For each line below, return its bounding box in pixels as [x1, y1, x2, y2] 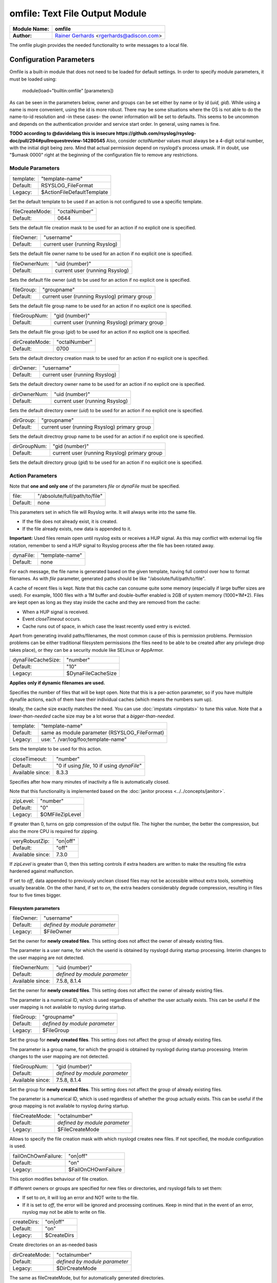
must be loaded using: [9, 76, 57, 82]
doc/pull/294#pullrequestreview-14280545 [9, 138, 105, 144]
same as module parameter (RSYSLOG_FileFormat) [41, 729, 164, 736]
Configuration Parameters [9, 55, 95, 64]
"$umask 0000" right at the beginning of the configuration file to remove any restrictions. [9, 152, 199, 158]
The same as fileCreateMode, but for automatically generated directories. [9, 1274, 165, 1280]
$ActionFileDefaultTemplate [41, 188, 108, 196]
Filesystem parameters [9, 905, 60, 911]
